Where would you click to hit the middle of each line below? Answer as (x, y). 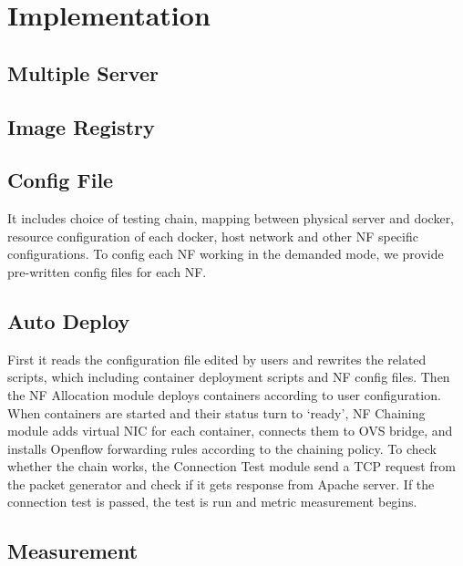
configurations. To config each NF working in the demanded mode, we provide (226, 254)
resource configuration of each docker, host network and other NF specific (213, 236)
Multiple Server (83, 72)
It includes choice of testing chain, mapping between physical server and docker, (231, 218)
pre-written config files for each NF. (107, 271)
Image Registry (81, 126)
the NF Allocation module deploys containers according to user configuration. (224, 394)
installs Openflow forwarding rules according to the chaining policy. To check (222, 448)
